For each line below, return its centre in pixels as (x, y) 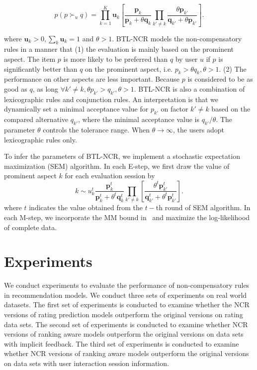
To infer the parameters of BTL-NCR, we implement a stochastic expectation (122, 156)
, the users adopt (199, 130)
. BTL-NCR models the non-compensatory (177, 38)
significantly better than (41, 68)
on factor (174, 109)
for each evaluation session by (110, 176)
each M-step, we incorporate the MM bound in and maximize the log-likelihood (127, 217)
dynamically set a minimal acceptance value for (76, 109)
